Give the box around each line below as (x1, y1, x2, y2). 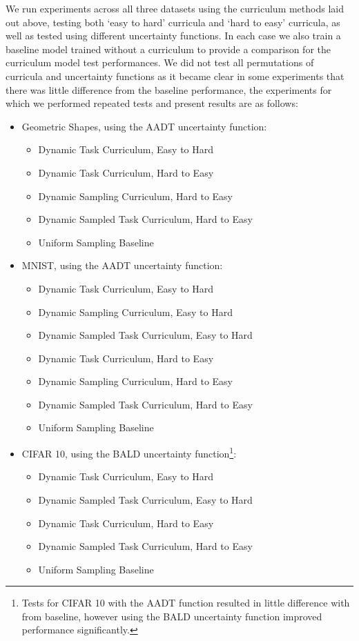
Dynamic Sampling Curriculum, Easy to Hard (38, 304, 233, 319)
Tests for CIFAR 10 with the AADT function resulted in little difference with (21, 595, 350, 610)
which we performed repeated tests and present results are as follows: (6, 96, 298, 110)
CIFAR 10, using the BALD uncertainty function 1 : (21, 444, 237, 460)
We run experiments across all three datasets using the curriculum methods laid (6, 1, 344, 15)
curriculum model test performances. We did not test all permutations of (6, 55, 314, 70)
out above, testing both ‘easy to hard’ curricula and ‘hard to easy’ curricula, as (6, 14, 340, 29)
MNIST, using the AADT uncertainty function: (21, 258, 223, 273)
